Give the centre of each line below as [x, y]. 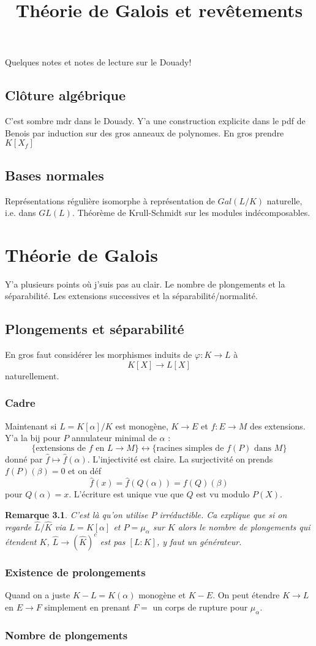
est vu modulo [223, 494]
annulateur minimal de [114, 438]
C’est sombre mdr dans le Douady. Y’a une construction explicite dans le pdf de [155, 121]
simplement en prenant [87, 607]
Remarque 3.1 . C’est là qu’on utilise [77, 514]
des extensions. [277, 425]
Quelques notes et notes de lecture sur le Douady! [98, 62]
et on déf [85, 471]
